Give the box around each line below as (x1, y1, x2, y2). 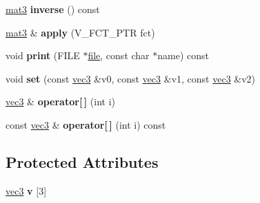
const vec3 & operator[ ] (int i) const (6, 117, 166, 131)
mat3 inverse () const (6, 2, 100, 16)
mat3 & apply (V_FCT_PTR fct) (6, 25, 155, 39)
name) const (157, 48, 209, 63)
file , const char (88, 48, 150, 63)
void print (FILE (6, 48, 80, 63)
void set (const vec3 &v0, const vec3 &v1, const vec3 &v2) (6, 71, 256, 85)
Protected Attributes (6, 151, 159, 172)
